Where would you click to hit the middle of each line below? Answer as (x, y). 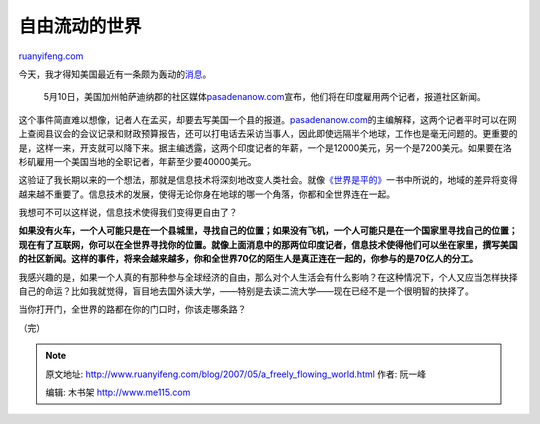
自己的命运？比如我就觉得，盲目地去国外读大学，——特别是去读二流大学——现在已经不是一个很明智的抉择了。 (246, 291)
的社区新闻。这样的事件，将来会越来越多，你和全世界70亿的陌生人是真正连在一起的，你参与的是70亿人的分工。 (248, 259)
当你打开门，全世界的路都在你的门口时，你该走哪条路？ (132, 309)
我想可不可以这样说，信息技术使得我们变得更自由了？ (128, 212)
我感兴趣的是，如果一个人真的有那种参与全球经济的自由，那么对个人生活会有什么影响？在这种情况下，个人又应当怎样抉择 (268, 277)
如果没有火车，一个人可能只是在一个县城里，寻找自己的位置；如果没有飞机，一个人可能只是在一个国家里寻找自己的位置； (268, 231)
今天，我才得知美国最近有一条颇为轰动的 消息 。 (115, 74)
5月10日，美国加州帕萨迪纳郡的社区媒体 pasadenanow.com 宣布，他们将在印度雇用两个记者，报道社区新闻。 (265, 97)
